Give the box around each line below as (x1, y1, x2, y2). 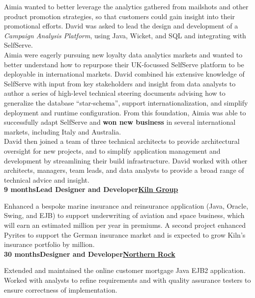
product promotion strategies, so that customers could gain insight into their (4, 11, 235, 21)
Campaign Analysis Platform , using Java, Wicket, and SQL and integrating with (4, 30, 246, 40)
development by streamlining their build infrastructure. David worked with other (4, 155, 248, 165)
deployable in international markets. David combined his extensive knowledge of (4, 69, 245, 79)
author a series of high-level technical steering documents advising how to (4, 88, 226, 98)
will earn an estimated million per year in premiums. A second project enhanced (4, 220, 246, 230)
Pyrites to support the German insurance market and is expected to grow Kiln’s (4, 229, 246, 240)
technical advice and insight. (4, 174, 89, 185)
